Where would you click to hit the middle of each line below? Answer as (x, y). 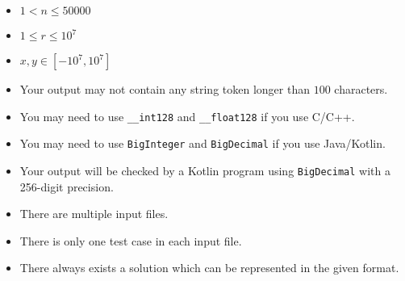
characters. (361, 89)
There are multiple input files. (94, 214)
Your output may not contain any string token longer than (165, 89)
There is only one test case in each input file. (131, 240)
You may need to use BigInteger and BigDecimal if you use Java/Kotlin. (202, 143)
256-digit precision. (67, 186)
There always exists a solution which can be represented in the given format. (209, 268)
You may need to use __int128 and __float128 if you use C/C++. (187, 116)
